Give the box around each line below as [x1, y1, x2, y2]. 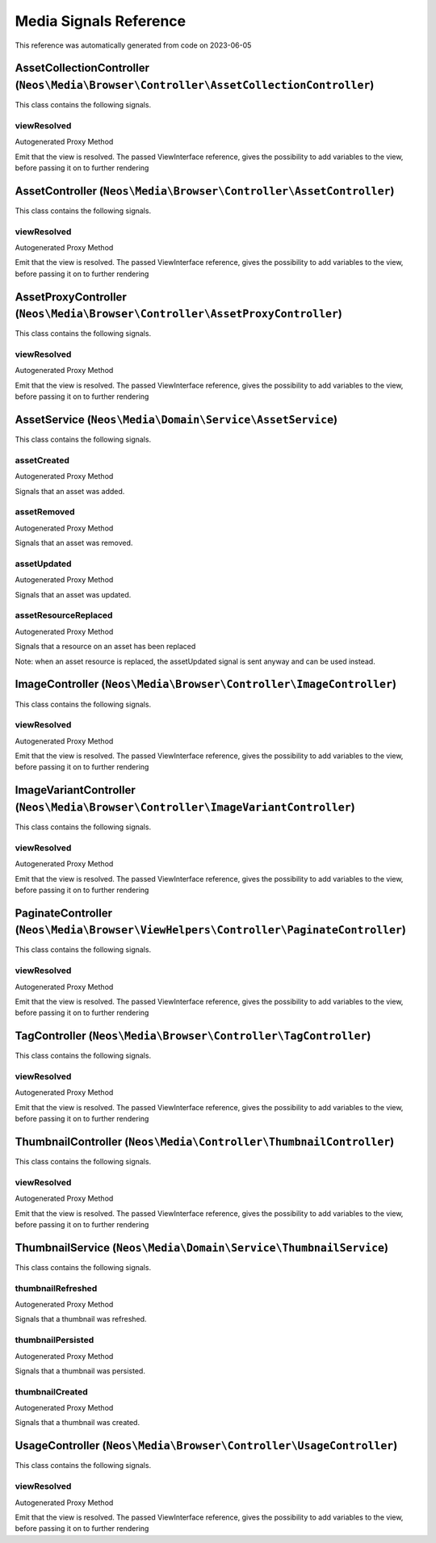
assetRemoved [15, 506, 76, 518]
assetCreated [15, 455, 70, 466]
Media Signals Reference [15, 12, 187, 30]
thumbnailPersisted [15, 1335, 94, 1346]
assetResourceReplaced [15, 610, 113, 621]
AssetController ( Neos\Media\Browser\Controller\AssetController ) [15, 184, 395, 198]
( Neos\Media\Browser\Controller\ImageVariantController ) [15, 800, 355, 814]
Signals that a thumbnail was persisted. [15, 1365, 145, 1376]
